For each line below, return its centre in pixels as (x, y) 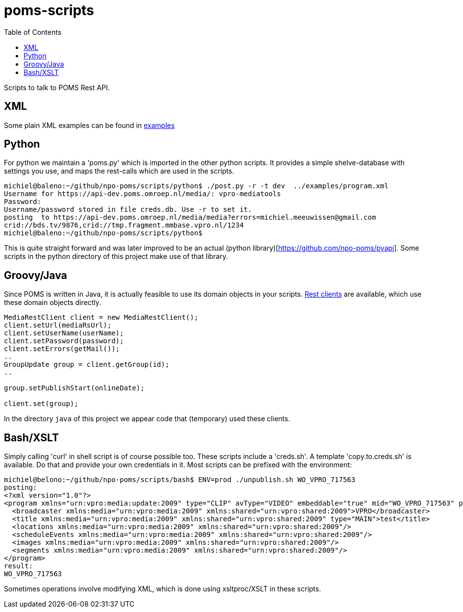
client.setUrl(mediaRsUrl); (58, 325)
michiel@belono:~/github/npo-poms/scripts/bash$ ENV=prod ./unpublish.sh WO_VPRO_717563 (180, 480)
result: (19, 566)
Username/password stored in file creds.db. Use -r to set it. (128, 210)
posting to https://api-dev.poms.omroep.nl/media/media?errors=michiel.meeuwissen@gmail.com (190, 217)
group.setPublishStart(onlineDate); (74, 388)
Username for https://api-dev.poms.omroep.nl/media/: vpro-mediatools (142, 194)
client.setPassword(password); (64, 341)
